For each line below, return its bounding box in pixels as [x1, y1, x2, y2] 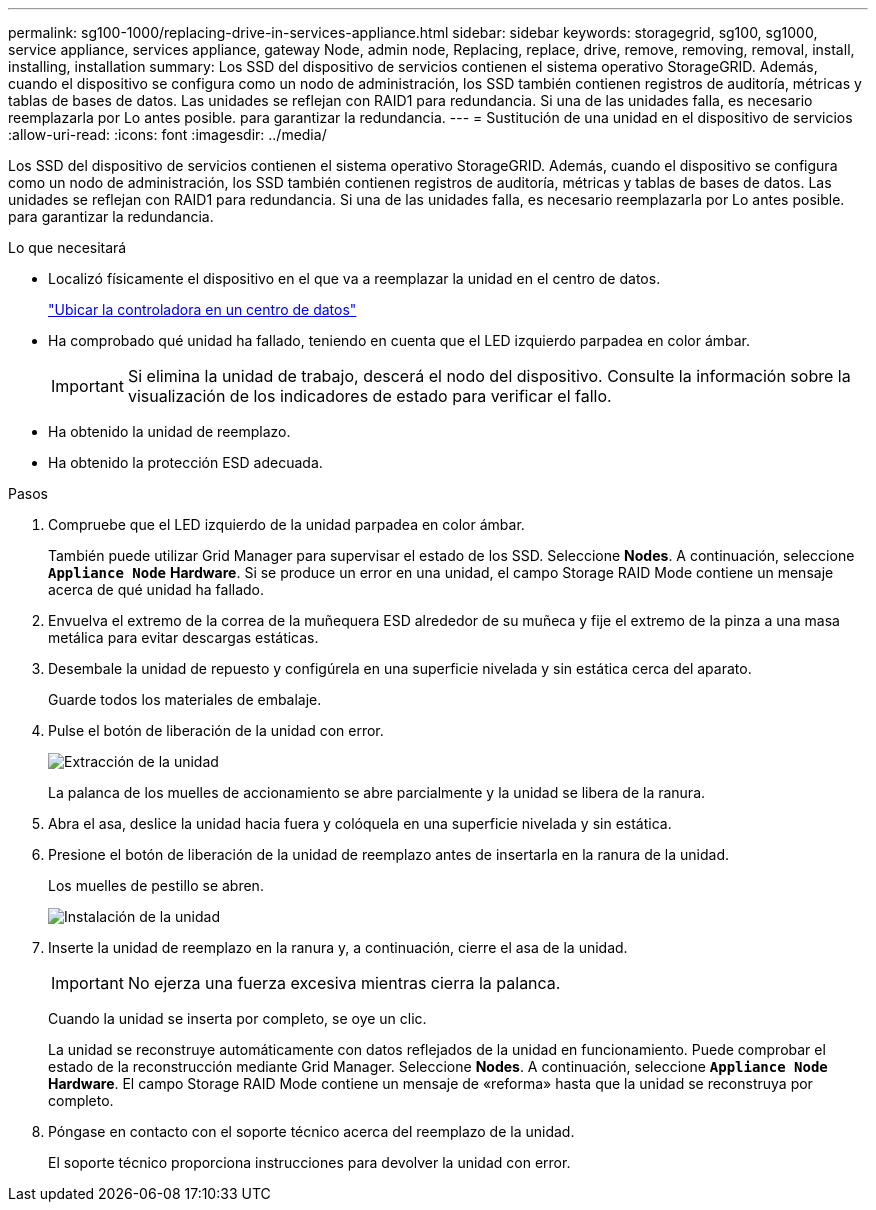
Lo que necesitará [8, 239, 127, 256]
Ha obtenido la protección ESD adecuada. [48, 454, 323, 471]
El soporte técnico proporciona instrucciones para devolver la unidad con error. [48, 1154, 571, 1171]
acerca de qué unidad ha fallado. [48, 581, 265, 598]
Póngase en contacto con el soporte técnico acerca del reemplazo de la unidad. [48, 1123, 575, 1140]
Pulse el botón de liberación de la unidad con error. [48, 722, 384, 739]
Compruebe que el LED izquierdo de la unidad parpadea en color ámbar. [48, 516, 525, 533]
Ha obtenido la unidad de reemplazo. [48, 423, 291, 440]
